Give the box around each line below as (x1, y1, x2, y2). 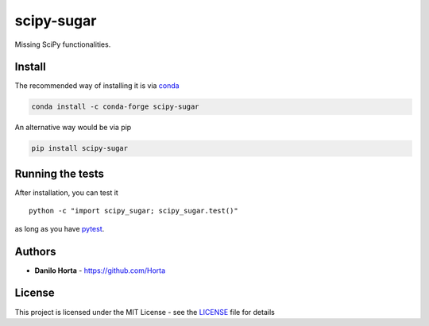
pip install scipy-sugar (31, 144, 129, 153)
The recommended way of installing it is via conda (14, 81, 180, 90)
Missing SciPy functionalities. (14, 40, 111, 49)
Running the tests (14, 167, 105, 180)
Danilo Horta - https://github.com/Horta (34, 266, 166, 275)
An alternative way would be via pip (14, 123, 132, 132)
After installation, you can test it (14, 187, 118, 198)
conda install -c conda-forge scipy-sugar (31, 102, 199, 111)
